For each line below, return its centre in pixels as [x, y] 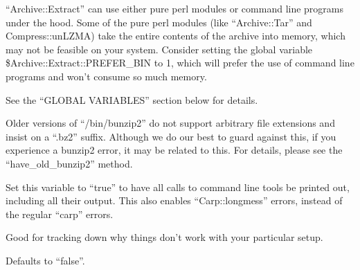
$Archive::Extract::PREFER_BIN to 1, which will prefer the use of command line [180, 63]
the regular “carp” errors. [60, 214]
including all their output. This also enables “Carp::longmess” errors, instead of [174, 200]
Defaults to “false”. [45, 260]
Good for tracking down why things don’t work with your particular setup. [164, 237]
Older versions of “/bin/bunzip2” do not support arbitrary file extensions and [170, 123]
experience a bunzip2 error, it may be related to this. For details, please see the [174, 150]
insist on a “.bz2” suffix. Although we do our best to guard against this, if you [171, 136]
